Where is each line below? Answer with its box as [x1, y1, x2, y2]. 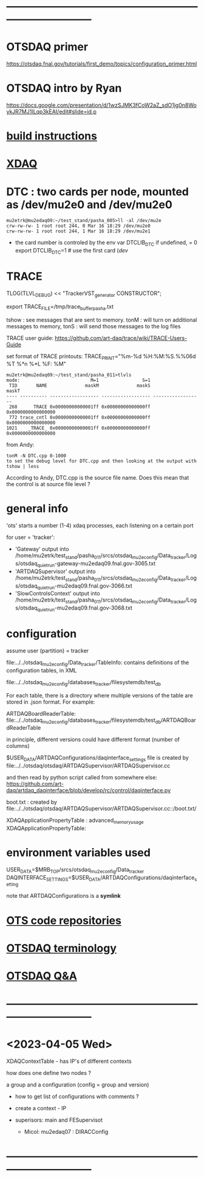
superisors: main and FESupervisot [15, 1116, 103, 1124]
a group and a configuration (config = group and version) [6, 1081, 149, 1088]
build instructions [6, 129, 97, 143]
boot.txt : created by [6, 798, 58, 806]
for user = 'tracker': [6, 534, 55, 541]
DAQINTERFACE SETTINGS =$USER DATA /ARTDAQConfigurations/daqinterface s [6, 873, 197, 883]
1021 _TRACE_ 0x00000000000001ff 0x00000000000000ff [6, 425, 151, 432]
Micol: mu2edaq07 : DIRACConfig [24, 1128, 109, 1136]
